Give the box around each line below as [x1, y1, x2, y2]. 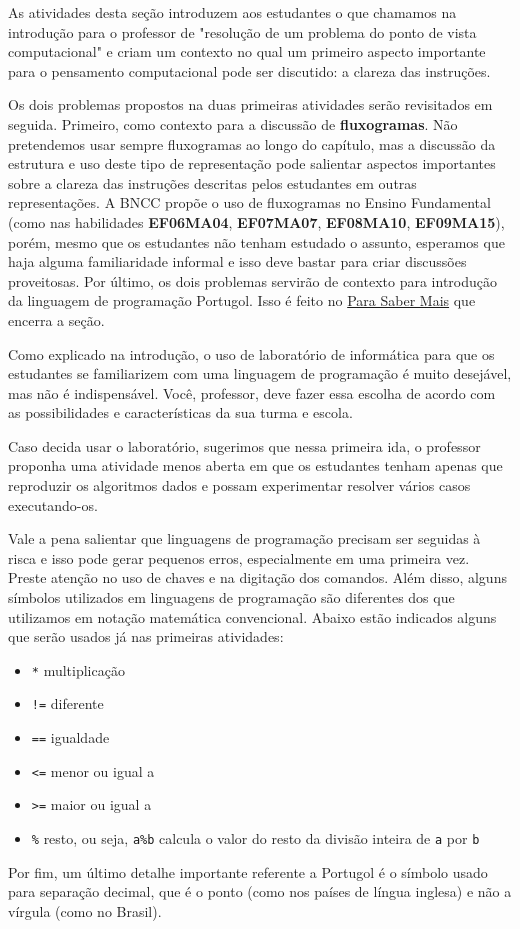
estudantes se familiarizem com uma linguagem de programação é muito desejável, [8, 363, 512, 384]
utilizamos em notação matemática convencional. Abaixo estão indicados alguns [8, 606, 497, 627]
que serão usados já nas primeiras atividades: [8, 626, 284, 647]
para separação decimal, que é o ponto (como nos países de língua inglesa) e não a [8, 881, 512, 902]
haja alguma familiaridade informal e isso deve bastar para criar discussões [8, 251, 467, 272]
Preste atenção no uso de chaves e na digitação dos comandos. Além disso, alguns [8, 567, 507, 588]
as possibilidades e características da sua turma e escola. [8, 402, 353, 423]
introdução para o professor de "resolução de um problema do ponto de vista [8, 21, 477, 42]
